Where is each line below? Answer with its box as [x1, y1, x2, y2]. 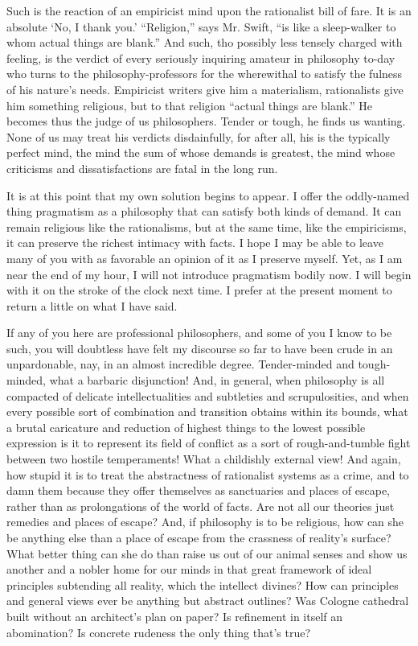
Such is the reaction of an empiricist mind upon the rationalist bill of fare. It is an [6, 2, 412, 19]
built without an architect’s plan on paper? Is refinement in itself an [6, 607, 343, 624]
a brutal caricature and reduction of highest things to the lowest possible [6, 418, 366, 435]
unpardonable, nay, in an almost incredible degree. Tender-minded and [6, 356, 354, 372]
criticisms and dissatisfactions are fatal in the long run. [6, 159, 278, 176]
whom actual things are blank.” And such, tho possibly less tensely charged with [6, 34, 403, 51]
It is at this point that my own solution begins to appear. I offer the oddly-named [6, 187, 410, 204]
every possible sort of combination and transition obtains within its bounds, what [6, 403, 408, 420]
